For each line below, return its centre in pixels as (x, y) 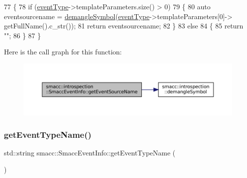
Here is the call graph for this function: (63, 52)
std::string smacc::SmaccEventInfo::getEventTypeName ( (90, 153)
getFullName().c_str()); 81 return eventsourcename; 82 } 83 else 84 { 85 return (124, 26)
